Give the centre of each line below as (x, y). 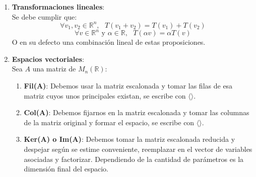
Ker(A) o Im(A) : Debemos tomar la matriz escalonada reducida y (130, 139)
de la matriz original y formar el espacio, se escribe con (109, 122)
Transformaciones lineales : (58, 7)
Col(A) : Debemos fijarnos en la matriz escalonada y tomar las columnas (137, 112)
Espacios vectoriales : (48, 59)
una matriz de (54, 69)
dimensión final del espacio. (66, 169)
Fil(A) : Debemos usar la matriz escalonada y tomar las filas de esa (128, 85)
